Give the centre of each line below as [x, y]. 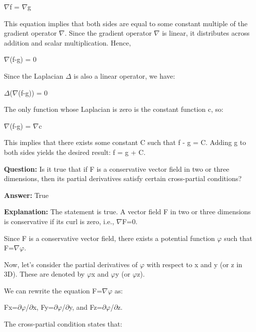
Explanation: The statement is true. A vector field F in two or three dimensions [128, 212]
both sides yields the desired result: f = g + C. [75, 152]
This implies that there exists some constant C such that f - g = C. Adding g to [125, 142]
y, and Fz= [85, 307]
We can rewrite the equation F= [53, 290]
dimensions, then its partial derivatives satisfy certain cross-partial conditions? [123, 178]
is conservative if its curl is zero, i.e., [59, 221]
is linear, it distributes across [206, 33]
